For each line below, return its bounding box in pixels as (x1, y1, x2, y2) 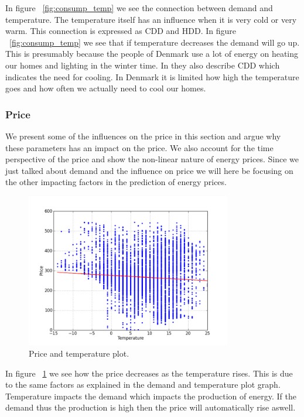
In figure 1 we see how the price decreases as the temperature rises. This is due (5, 367, 293, 379)
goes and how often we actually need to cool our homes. (5, 82, 206, 94)
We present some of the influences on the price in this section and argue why (5, 129, 281, 142)
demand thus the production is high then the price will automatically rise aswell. (5, 401, 296, 413)
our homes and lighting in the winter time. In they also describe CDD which (5, 59, 280, 71)
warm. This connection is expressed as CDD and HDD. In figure (5, 25, 237, 37)
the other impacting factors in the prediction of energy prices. (5, 176, 227, 188)
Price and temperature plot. (29, 347, 129, 359)
